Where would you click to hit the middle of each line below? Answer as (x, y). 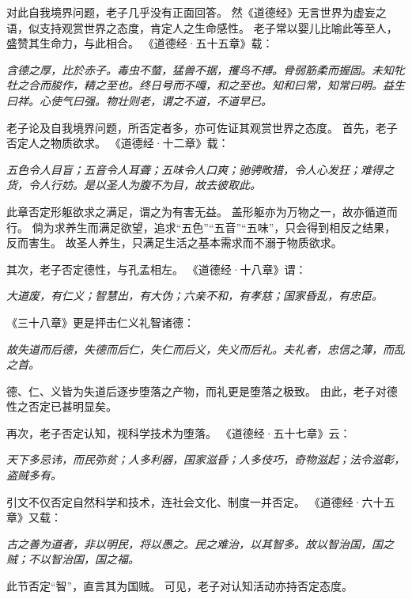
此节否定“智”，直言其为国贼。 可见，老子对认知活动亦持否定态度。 (180, 586)
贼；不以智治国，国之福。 (73, 559)
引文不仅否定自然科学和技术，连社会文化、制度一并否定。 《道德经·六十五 (201, 501)
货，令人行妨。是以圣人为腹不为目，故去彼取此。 (134, 185)
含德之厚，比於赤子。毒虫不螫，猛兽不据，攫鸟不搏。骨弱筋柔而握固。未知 (200, 69)
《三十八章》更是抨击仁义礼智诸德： (100, 322)
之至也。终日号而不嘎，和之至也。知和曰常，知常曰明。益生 (249, 85)
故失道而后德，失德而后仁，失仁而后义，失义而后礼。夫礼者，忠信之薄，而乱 (206, 349)
